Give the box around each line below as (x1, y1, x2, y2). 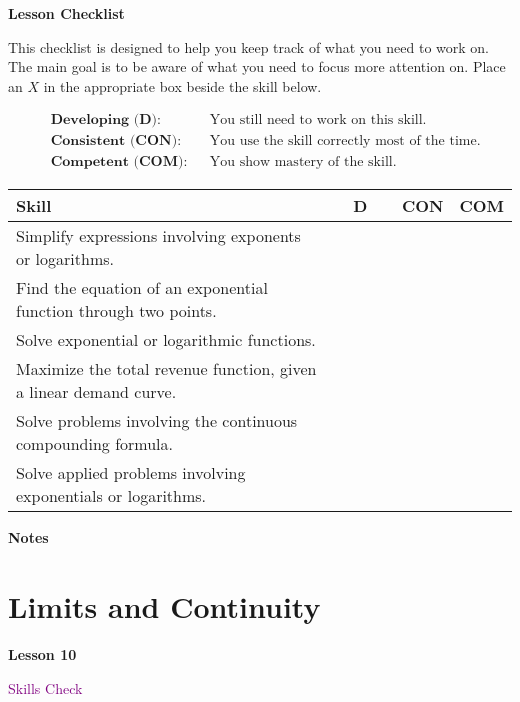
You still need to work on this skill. (209, 113, 427, 128)
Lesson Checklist (8, 3, 125, 23)
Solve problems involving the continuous (16, 409, 298, 433)
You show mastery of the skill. (209, 155, 397, 170)
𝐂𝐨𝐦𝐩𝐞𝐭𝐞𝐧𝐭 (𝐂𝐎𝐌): (50, 155, 188, 170)
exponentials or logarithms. (16, 484, 207, 508)
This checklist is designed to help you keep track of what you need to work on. (8, 36, 490, 57)
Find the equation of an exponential (16, 276, 268, 300)
